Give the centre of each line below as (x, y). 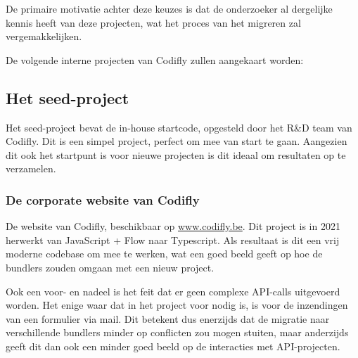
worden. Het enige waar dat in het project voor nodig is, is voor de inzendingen (177, 305)
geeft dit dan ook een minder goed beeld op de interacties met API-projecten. (173, 346)
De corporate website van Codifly (103, 199)
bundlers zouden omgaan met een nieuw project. (110, 267)
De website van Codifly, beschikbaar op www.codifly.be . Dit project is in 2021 (173, 226)
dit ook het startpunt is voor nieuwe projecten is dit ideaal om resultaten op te (176, 154)
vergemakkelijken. (44, 36)
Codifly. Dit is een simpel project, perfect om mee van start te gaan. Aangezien (177, 141)
